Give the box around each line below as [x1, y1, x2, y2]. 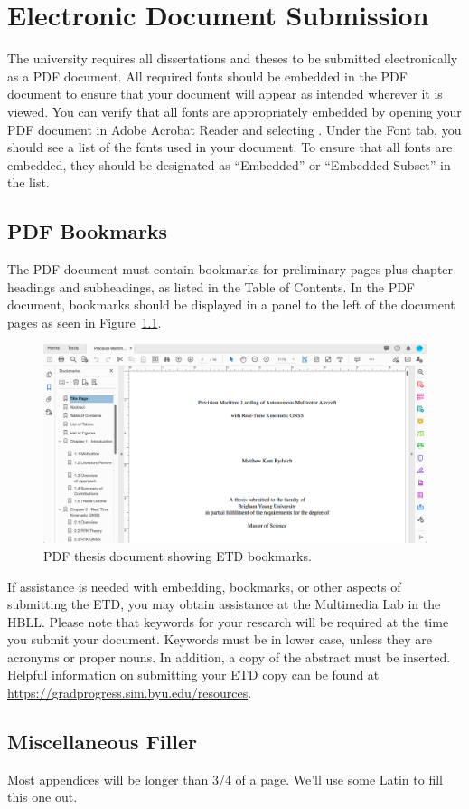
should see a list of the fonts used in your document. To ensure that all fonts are [7, 138, 453, 157]
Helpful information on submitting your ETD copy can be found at [7, 665, 380, 684]
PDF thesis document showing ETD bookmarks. [43, 546, 312, 565]
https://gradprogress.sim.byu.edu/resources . [7, 683, 252, 702]
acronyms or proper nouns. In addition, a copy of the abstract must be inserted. [7, 647, 451, 666]
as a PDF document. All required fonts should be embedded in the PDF [7, 66, 408, 85]
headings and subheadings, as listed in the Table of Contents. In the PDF [7, 277, 416, 296]
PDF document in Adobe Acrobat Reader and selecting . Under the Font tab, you [7, 119, 462, 138]
